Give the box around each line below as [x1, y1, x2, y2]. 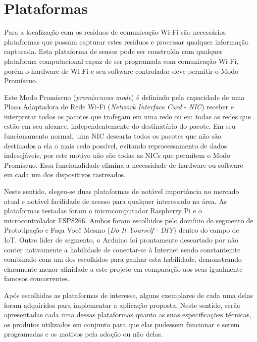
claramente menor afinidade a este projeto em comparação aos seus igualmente [4, 263, 243, 274]
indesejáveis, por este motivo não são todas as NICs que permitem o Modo [4, 150, 231, 160]
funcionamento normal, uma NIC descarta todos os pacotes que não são [4, 131, 222, 141]
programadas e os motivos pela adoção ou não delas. [4, 329, 163, 339]
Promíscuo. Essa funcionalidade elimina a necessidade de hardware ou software [4, 159, 243, 170]
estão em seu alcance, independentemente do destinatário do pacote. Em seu [4, 121, 236, 131]
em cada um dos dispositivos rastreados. [4, 169, 126, 180]
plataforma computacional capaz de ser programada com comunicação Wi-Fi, [4, 55, 239, 66]
